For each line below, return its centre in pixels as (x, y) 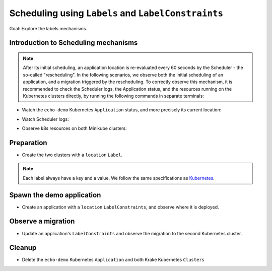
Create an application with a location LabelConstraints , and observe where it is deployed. (120, 207)
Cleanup (23, 248)
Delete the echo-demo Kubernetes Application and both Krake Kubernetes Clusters (113, 260)
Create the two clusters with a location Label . (72, 155)
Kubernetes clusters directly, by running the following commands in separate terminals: (113, 96)
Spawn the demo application (55, 195)
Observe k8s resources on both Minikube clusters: (74, 128)
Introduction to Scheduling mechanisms (74, 43)
